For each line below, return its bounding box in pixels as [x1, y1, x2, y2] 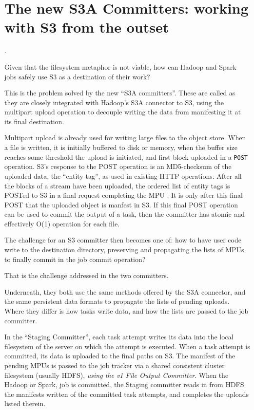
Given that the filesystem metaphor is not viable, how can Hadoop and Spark [4, 61, 236, 72]
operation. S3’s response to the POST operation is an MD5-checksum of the [4, 161, 232, 171]
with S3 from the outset [4, 17, 169, 37]
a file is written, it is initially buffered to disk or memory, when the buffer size [4, 142, 238, 152]
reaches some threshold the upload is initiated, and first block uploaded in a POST [4, 151, 248, 162]
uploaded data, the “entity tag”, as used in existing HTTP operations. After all [4, 170, 242, 181]
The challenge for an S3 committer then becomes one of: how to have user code [4, 235, 241, 245]
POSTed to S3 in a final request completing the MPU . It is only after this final [4, 190, 243, 200]
